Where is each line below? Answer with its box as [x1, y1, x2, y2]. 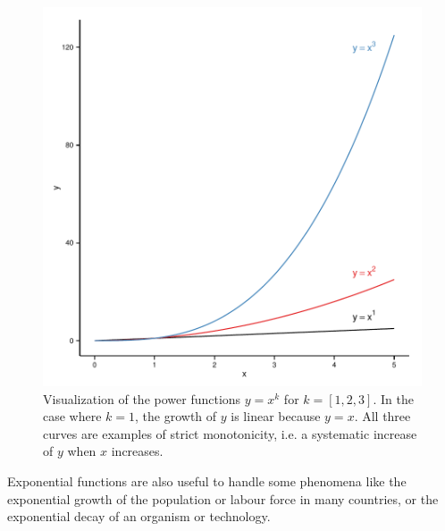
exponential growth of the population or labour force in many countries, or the [7, 489, 439, 508]
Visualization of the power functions [43, 389, 241, 408]
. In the [373, 389, 414, 408]
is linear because [231, 407, 321, 426]
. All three [354, 407, 411, 426]
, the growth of [135, 407, 217, 426]
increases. [111, 442, 164, 460]
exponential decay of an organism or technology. [7, 507, 271, 526]
